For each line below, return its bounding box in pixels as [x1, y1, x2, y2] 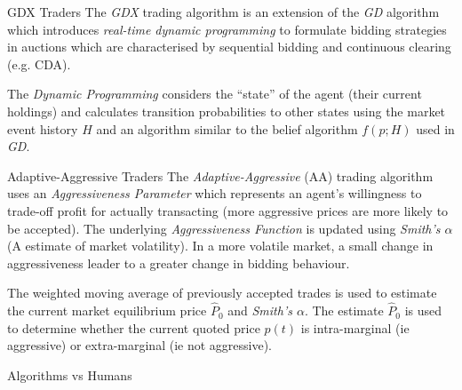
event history [7, 119, 78, 138]
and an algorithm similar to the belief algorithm [96, 119, 358, 138]
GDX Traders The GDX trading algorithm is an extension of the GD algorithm [7, 3, 440, 20]
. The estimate [304, 301, 384, 320]
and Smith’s [227, 301, 292, 320]
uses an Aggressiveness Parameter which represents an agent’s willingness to [7, 184, 422, 203]
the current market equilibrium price [7, 301, 207, 320]
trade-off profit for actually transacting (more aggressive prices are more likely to [7, 201, 449, 219]
